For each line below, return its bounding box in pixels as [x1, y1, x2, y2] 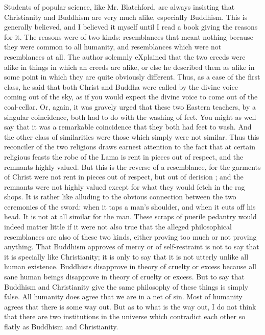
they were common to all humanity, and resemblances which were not [4, 41, 222, 52]
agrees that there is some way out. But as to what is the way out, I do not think [4, 301, 256, 312]
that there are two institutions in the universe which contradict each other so [4, 311, 246, 322]
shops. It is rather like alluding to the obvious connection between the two [4, 191, 236, 202]
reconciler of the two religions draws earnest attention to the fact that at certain [4, 141, 255, 152]
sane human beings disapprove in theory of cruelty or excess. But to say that [4, 271, 245, 282]
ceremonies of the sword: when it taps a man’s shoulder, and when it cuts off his [4, 201, 256, 212]
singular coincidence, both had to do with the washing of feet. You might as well [4, 111, 256, 122]
